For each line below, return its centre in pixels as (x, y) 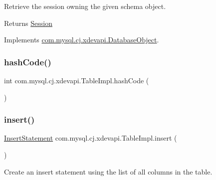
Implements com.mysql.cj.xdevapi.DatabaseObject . (82, 40)
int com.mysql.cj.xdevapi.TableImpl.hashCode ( (77, 80)
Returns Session (28, 23)
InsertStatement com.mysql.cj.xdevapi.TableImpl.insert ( (91, 138)
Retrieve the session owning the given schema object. (85, 6)
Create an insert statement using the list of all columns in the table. (108, 171)
